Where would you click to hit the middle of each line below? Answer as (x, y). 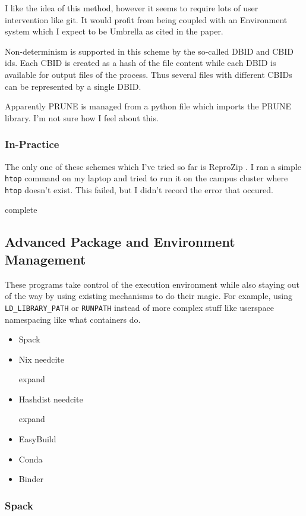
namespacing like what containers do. (73, 319)
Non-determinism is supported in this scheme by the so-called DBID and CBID (149, 51)
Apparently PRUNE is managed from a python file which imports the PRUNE (148, 106)
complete (21, 210)
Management (45, 259)
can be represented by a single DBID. (73, 86)
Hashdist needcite (51, 399)
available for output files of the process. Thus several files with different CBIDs (149, 74)
